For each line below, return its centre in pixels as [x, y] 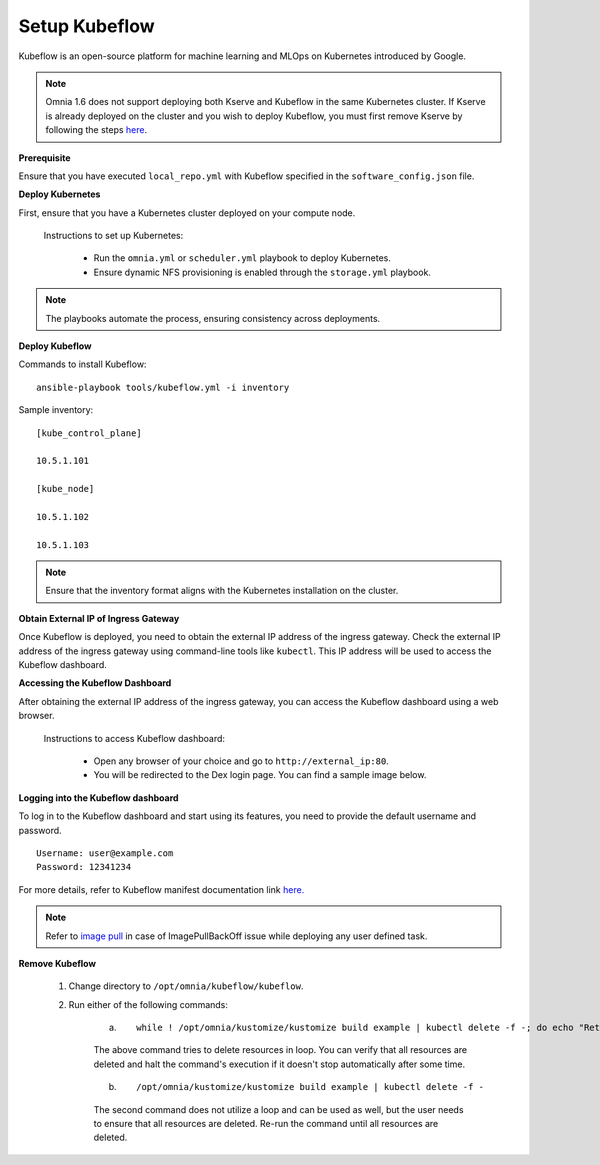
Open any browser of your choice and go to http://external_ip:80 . [241, 761]
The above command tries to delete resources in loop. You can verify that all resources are [280, 1050]
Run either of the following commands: [148, 1004]
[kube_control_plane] [89, 433]
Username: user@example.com [105, 853]
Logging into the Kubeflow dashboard [98, 797]
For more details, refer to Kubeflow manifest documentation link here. [161, 889]
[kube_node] [65, 489]
